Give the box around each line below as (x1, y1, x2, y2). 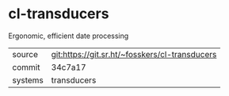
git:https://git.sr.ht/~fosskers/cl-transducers (51, 48, 217, 60)
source (12, 48, 38, 60)
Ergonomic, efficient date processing (8, 31, 129, 40)
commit (12, 61, 40, 72)
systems (12, 75, 44, 86)
